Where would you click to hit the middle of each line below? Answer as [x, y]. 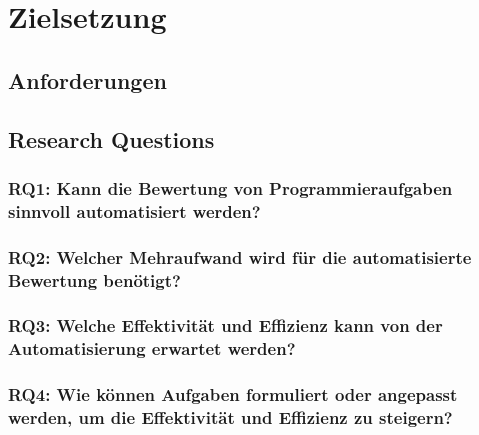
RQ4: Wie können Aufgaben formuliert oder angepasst [233, 394]
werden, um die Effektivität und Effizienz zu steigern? [230, 417]
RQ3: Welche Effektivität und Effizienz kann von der [225, 325]
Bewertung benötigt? [94, 279]
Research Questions [111, 138]
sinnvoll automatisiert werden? [134, 210]
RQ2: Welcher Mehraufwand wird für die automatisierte [240, 256]
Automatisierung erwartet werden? [152, 348]
